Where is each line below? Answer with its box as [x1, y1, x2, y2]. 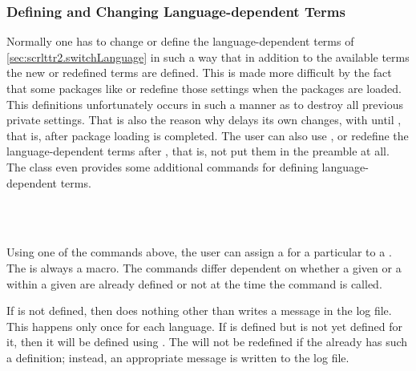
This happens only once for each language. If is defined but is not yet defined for [6, 317, 402, 334]
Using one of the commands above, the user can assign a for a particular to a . [6, 244, 392, 260]
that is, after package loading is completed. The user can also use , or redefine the [6, 127, 409, 143]
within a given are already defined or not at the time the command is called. [6, 275, 382, 292]
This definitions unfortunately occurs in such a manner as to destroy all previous [6, 95, 404, 112]
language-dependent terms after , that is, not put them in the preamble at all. [6, 143, 390, 159]
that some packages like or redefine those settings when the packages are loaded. [6, 80, 402, 96]
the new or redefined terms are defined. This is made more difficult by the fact [6, 64, 392, 81]
